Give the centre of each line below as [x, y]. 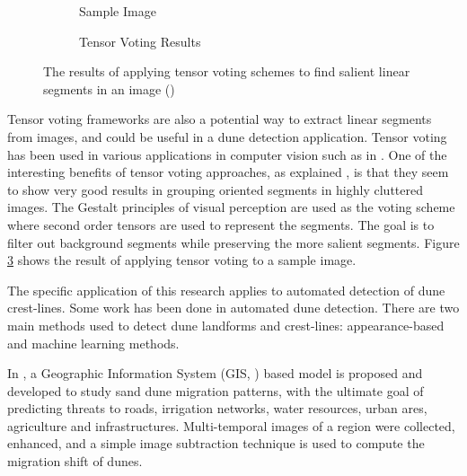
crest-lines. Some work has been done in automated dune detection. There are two [233, 308]
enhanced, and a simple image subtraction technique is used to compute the [216, 443]
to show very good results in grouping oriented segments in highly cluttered [215, 189]
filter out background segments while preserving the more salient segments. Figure [233, 242]
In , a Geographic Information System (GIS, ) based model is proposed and [215, 373]
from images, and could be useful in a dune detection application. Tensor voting [227, 136]
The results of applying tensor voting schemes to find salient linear [227, 71]
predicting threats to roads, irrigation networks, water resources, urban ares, [217, 408]
